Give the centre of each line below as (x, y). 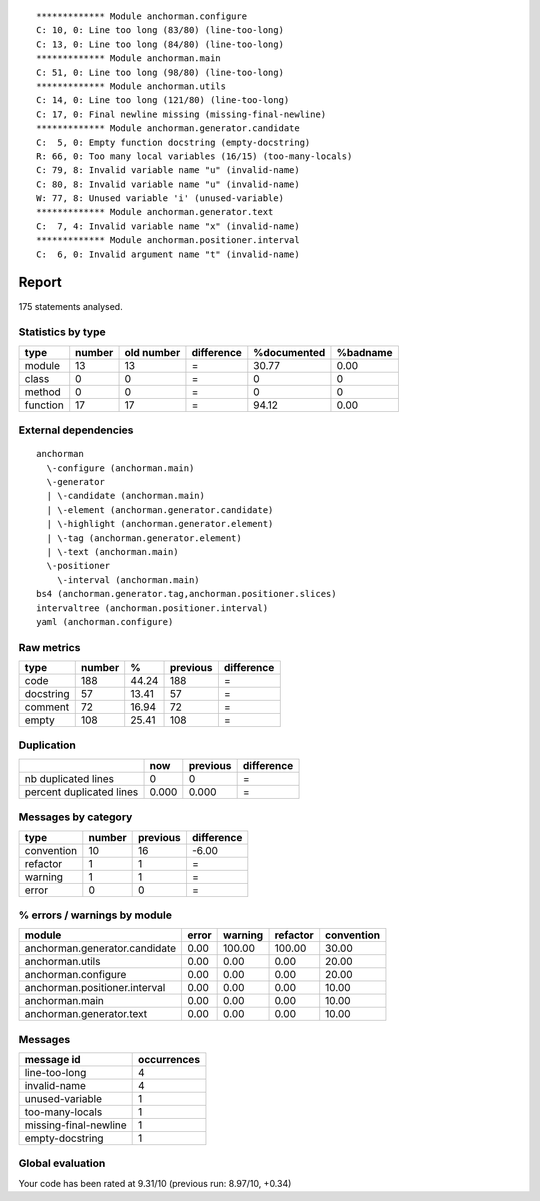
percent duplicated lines (81, 792)
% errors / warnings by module (95, 915)
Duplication (47, 745)
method (43, 392)
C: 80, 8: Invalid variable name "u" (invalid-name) (168, 184)
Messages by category (75, 817)
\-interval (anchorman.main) (128, 579)
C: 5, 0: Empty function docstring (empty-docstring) (173, 142)
